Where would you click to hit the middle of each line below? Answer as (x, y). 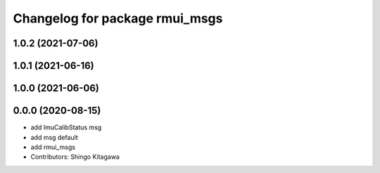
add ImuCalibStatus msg (66, 127)
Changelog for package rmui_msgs (118, 18)
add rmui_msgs (53, 147)
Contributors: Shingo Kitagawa (75, 157)
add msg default (55, 137)
